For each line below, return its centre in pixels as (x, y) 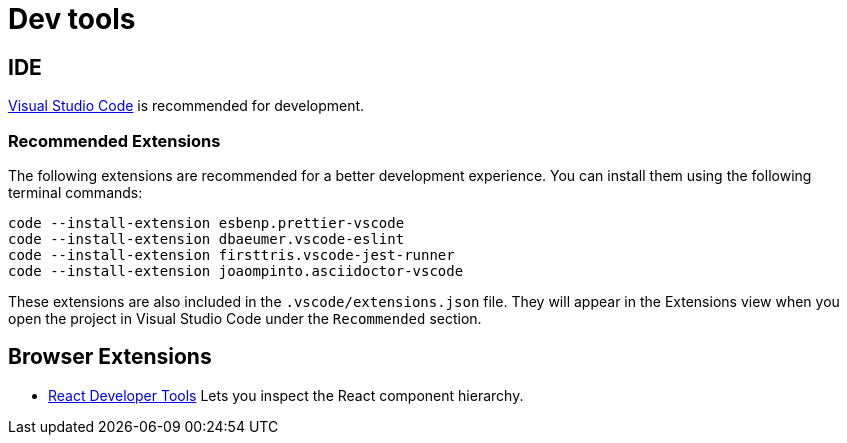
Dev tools (72, 19)
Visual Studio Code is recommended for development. (186, 106)
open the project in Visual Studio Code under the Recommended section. (245, 318)
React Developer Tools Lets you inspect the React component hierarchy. (286, 395)
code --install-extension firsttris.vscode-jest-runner (231, 254)
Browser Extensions (110, 357)
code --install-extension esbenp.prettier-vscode (206, 222)
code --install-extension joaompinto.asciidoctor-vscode (236, 270)
